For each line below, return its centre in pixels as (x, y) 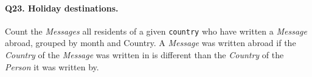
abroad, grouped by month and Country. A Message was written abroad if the (151, 43)
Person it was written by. (52, 66)
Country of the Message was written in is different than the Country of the (144, 55)
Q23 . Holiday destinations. (62, 8)
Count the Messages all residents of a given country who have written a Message (156, 31)
